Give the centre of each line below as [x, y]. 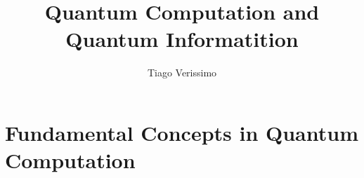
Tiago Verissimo [182, 73]
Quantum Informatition [182, 39]
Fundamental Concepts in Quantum [182, 132]
